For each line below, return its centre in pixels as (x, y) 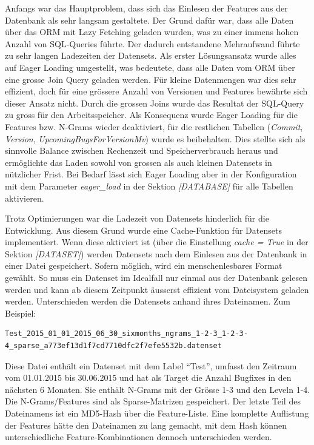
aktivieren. (25, 198)
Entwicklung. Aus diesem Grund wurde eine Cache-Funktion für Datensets (143, 230)
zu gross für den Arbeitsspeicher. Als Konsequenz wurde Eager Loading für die (151, 115)
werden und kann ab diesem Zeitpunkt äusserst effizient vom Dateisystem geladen (157, 289)
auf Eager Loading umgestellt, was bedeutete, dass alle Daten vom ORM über (150, 67)
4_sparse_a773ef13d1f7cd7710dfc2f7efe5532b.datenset (113, 346)
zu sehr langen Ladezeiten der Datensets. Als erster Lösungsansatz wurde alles (151, 55)
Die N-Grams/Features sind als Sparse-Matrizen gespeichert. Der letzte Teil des (153, 401)
